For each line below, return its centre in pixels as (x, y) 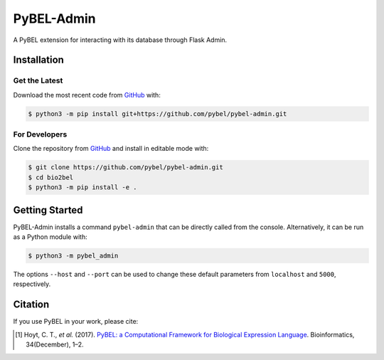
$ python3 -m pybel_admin (73, 256)
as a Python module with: (50, 237)
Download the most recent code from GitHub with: (87, 95)
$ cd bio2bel (51, 177)
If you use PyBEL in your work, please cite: (76, 322)
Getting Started (48, 210)
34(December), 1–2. (55, 344)
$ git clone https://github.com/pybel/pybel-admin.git (126, 168)
